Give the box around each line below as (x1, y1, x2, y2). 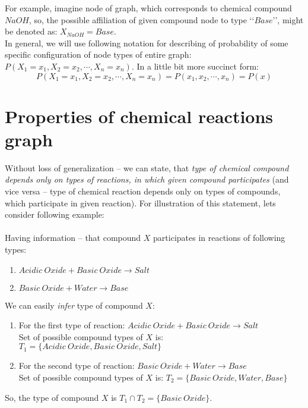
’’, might (272, 13, 304, 26)
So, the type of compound (5, 391, 99, 403)
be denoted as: (5, 25, 58, 37)
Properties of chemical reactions (5, 103, 274, 128)
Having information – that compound (5, 231, 141, 244)
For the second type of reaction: (18, 359, 135, 372)
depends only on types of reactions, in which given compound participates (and (5, 173, 289, 186)
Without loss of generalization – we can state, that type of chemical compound (5, 161, 289, 174)
